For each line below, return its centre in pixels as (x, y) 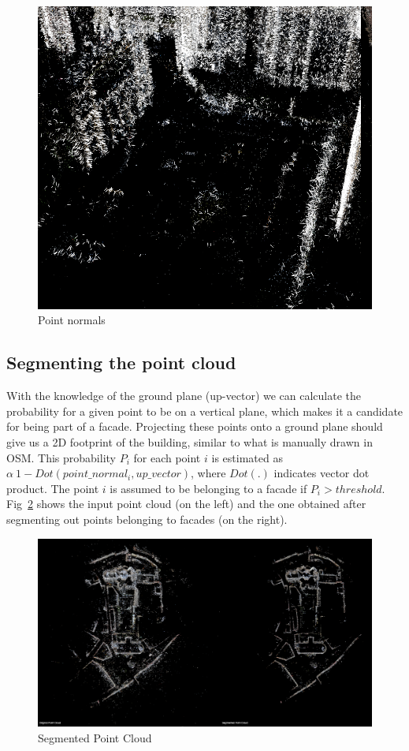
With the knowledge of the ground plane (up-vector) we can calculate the (184, 396)
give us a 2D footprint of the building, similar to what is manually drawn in (190, 441)
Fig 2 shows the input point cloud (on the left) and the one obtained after (186, 504)
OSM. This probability (61, 457)
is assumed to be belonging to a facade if (208, 488)
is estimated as (247, 457)
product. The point (53, 488)
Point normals (72, 320)
